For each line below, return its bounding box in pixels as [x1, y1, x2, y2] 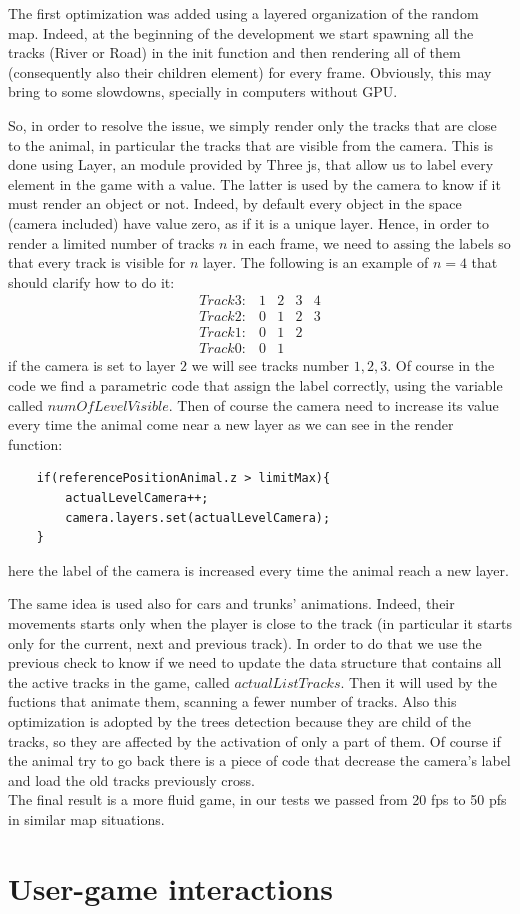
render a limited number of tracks [8, 232, 215, 253]
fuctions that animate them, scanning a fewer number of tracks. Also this [8, 691, 457, 712]
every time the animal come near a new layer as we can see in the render [8, 414, 454, 435]
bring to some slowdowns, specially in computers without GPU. [8, 81, 398, 102]
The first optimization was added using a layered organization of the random [8, 3, 479, 23]
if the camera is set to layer [8, 355, 176, 376]
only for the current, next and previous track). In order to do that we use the [8, 632, 482, 653]
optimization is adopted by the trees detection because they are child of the [8, 710, 472, 731]
